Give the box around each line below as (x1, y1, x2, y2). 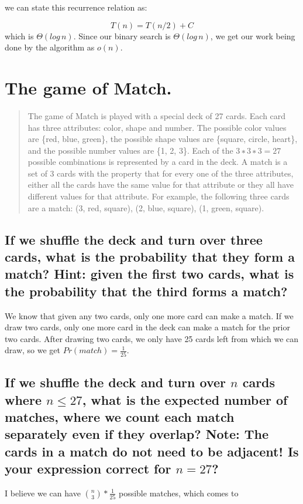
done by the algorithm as (5, 41, 95, 53)
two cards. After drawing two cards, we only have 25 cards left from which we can (5, 332, 299, 344)
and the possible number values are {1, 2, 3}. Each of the (27, 144, 233, 156)
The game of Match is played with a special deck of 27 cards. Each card (27, 109, 286, 121)
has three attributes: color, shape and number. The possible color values (27, 121, 287, 133)
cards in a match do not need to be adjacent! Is (5, 442, 299, 460)
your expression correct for (5, 459, 171, 478)
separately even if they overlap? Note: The (5, 425, 269, 443)
